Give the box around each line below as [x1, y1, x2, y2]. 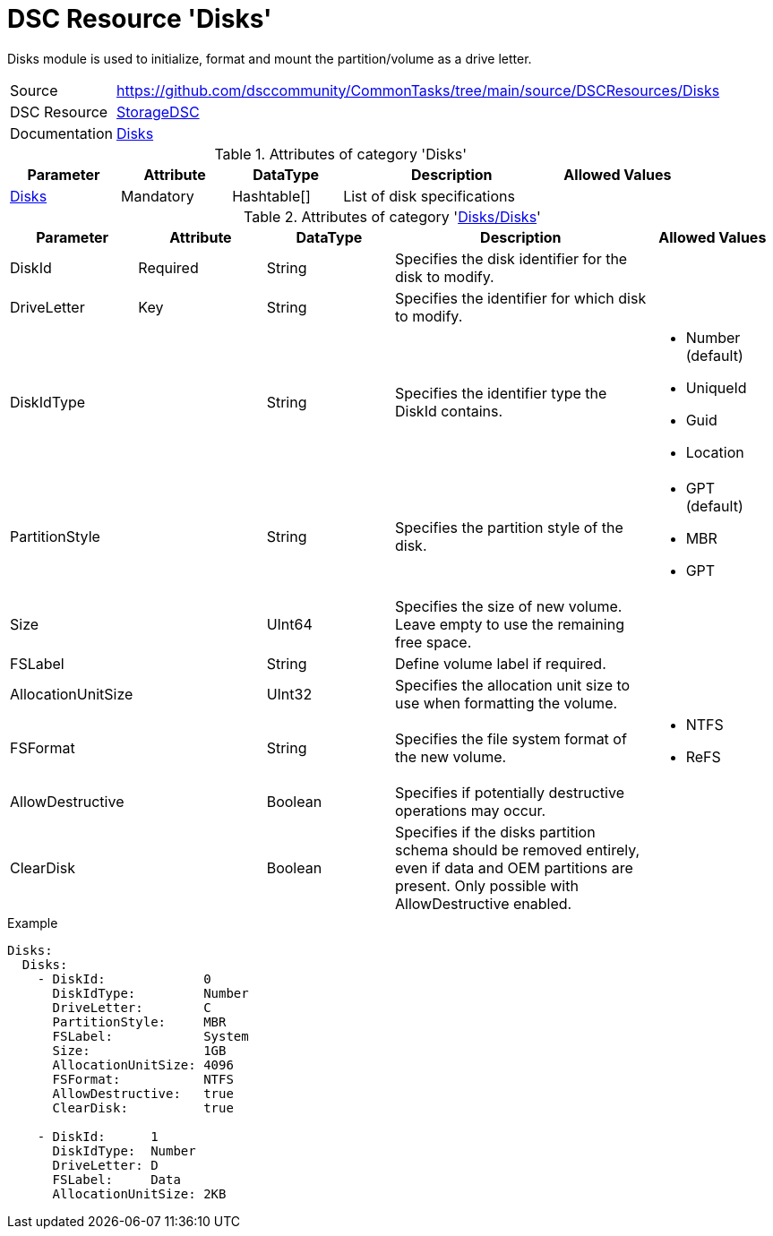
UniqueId [685, 378, 747, 397]
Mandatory [121, 186, 194, 205]
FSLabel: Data [52, 1172, 181, 1187]
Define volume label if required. [394, 654, 606, 673]
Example [7, 914, 58, 931]
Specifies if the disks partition [394, 822, 596, 841]
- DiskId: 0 [37, 971, 211, 986]
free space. [394, 632, 472, 651]
